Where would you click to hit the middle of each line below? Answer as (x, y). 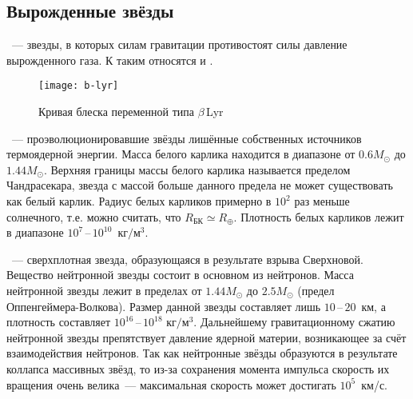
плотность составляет (59, 322)
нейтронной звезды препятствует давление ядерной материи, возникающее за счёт (206, 337)
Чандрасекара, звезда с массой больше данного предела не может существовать (200, 185)
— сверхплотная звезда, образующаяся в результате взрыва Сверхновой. (187, 259)
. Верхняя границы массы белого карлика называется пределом (197, 169)
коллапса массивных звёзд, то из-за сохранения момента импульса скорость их (198, 368)
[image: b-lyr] (79, 86)
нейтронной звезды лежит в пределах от (104, 290)
